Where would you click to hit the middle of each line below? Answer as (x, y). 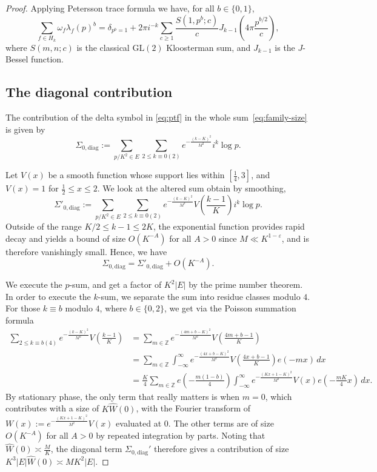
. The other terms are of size (221, 423)
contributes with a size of (52, 408)
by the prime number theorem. (246, 284)
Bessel (17, 59)
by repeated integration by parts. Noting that (181, 435)
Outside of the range (44, 226)
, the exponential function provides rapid (229, 226)
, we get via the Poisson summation (230, 308)
